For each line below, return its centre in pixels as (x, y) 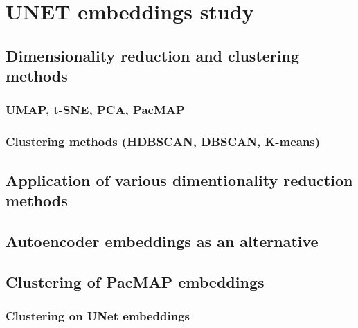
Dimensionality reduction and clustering (153, 55)
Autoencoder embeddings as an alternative (162, 240)
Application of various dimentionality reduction (179, 180)
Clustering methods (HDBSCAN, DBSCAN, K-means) (163, 142)
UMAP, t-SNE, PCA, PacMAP (95, 110)
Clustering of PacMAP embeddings (135, 281)
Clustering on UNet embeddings (98, 315)
